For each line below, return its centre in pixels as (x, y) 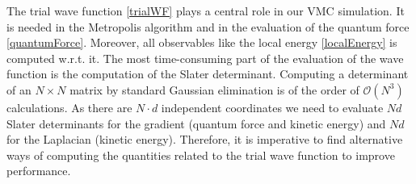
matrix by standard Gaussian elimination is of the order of (214, 89)
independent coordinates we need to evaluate (272, 107)
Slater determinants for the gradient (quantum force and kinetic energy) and (196, 123)
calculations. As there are (69, 107)
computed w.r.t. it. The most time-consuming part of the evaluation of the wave (205, 58)
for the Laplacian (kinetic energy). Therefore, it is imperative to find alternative (205, 139)
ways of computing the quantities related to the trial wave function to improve (201, 155)
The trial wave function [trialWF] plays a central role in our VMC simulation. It (206, 10)
